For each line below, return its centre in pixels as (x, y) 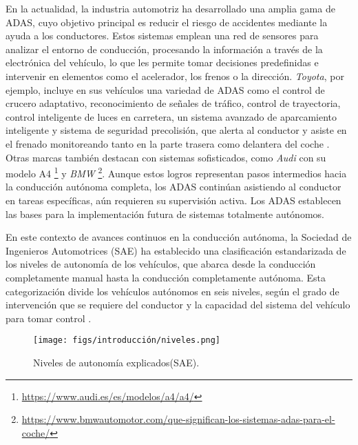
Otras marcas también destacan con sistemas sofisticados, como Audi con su (166, 157)
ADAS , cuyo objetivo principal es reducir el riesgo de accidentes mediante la (167, 22)
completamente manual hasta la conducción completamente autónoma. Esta (166, 277)
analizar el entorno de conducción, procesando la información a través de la (164, 49)
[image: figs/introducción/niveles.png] (127, 340)
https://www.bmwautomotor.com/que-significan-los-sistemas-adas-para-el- (178, 419)
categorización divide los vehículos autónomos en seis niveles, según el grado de (172, 291)
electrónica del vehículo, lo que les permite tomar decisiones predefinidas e (162, 62)
